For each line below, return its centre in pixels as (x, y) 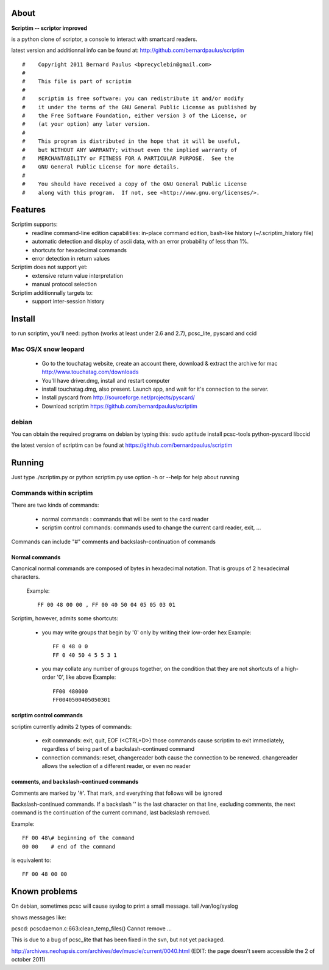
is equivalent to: (31, 860)
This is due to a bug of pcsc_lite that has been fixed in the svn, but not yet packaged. (118, 939)
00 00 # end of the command (69, 846)
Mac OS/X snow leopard (48, 349)
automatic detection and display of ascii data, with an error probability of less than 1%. (140, 242)
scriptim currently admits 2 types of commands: (72, 726)
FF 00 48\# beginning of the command (79, 838)
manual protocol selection (65, 284)
